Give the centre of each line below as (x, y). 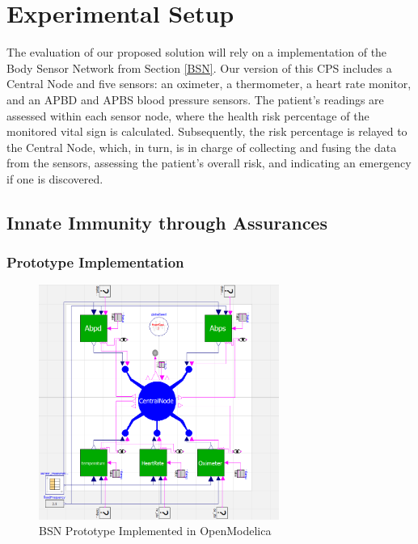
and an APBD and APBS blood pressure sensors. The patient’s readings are (195, 99)
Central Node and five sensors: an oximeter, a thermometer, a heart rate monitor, (209, 84)
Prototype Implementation (95, 262)
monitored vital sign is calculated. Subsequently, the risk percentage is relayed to (207, 131)
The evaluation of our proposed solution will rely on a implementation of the (197, 52)
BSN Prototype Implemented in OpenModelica (155, 531)
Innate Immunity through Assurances (167, 222)
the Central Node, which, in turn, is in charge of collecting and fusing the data (202, 147)
